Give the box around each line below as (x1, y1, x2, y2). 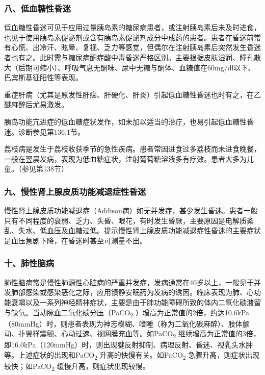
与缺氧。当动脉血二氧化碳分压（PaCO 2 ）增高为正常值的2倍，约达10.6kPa (4, 307, 250, 319)
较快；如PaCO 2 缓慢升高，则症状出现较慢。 (4, 361, 150, 372)
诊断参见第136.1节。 (18, 126, 85, 137)
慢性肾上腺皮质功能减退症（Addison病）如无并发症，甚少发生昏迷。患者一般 (4, 205, 258, 216)
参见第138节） (21, 163, 68, 174)
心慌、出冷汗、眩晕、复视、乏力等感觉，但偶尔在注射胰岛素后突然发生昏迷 (11, 42, 261, 53)
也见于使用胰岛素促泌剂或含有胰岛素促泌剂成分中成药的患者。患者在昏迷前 (4, 32, 254, 42)
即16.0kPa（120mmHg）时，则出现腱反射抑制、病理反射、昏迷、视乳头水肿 (4, 339, 253, 350)
